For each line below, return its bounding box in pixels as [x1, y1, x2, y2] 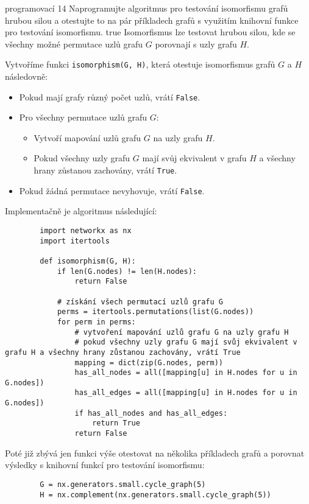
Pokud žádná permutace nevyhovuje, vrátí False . [19, 184, 205, 197]
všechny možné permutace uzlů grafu [5, 37, 143, 50]
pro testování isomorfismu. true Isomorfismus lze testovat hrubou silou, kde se [5, 26, 296, 38]
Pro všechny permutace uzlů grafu [19, 111, 147, 124]
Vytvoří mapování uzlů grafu [34, 131, 141, 144]
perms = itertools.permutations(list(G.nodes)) [57, 307, 254, 317]
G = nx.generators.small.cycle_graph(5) [40, 480, 206, 489]
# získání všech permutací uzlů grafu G [57, 297, 223, 306]
